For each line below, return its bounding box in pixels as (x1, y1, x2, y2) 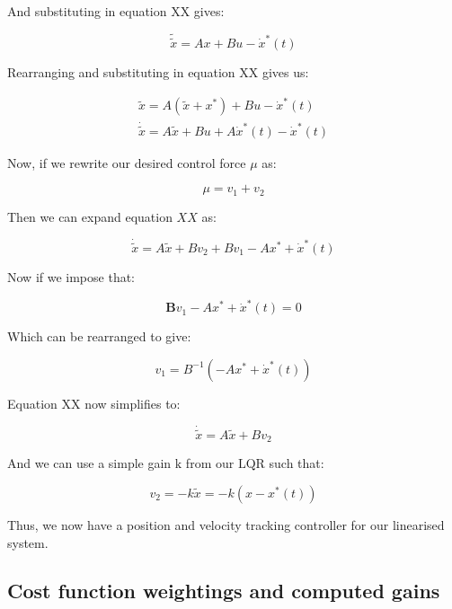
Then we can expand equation (7, 207, 173, 225)
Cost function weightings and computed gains (7, 577, 440, 605)
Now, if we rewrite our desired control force (7, 153, 246, 172)
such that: (269, 454, 324, 472)
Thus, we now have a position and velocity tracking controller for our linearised (7, 515, 445, 534)
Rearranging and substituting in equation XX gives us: (7, 63, 309, 82)
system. (7, 533, 49, 552)
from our (185, 454, 235, 472)
